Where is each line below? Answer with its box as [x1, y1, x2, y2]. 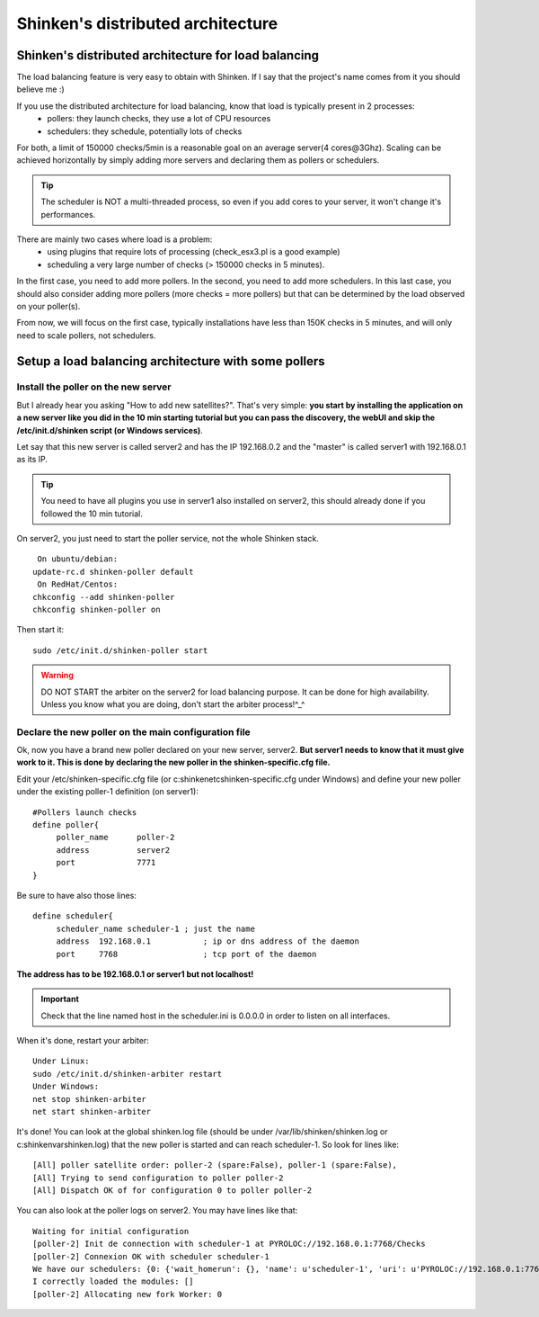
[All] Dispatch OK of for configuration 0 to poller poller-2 [32, 1185, 313, 1196]
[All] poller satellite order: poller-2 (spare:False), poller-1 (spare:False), [32, 1160, 398, 1170]
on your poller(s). [16, 300, 81, 311]
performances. [40, 209, 96, 219]
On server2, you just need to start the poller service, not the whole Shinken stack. [16, 533, 319, 543]
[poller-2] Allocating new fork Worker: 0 [32, 1289, 223, 1299]
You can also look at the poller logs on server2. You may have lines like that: [16, 1205, 298, 1216]
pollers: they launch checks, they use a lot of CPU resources [47, 113, 271, 124]
